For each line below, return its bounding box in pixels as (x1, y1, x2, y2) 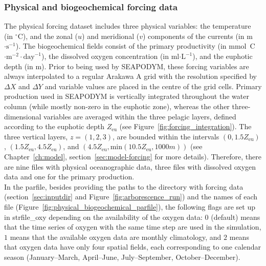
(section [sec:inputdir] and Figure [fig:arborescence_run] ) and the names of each (4, 191, 258, 202)
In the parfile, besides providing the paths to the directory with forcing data (4, 181, 243, 192)
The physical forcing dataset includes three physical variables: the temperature (4, 21, 251, 31)
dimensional (4, 111, 41, 121)
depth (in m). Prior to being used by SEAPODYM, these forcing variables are (4, 60, 249, 71)
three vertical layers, (4, 131, 68, 141)
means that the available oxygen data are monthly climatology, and (10, 231, 221, 242)
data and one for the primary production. (4, 171, 135, 182)
